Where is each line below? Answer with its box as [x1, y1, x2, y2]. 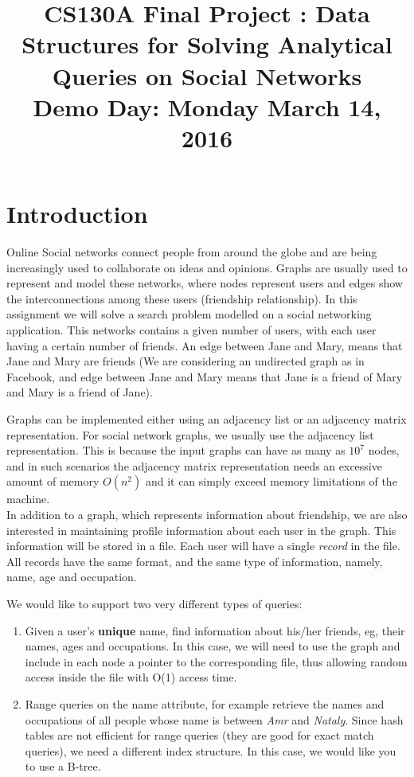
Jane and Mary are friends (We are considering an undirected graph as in [6, 353, 365, 369]
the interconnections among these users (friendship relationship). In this [6, 290, 357, 307]
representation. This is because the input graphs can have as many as [6, 442, 346, 459]
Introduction [6, 197, 148, 230]
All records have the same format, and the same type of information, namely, [6, 552, 383, 569]
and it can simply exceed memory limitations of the [145, 473, 397, 490]
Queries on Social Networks [52, 59, 362, 92]
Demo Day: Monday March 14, [33, 90, 381, 123]
